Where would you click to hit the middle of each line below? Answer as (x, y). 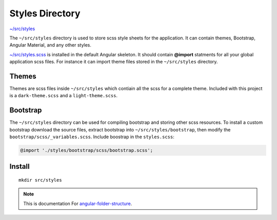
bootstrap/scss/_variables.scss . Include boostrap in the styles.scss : (92, 137)
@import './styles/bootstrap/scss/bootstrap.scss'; (87, 150)
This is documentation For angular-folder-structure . (78, 203)
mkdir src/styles (40, 180)
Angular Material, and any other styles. (51, 45)
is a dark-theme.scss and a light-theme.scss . (64, 96)
